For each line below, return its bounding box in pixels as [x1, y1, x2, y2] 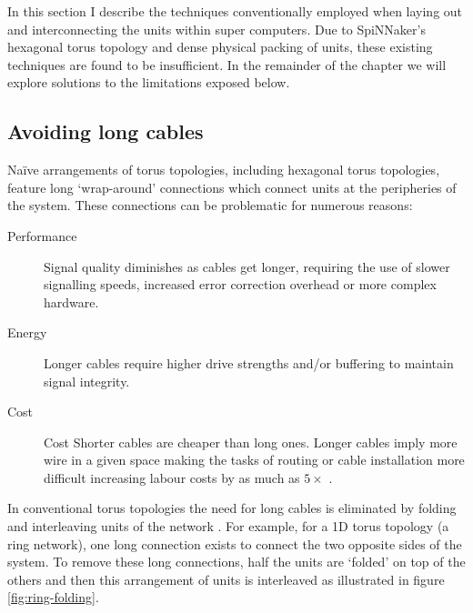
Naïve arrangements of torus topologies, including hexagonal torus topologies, [7, 160, 440, 179]
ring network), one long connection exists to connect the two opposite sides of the [7, 534, 462, 553]
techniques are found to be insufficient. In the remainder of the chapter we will [7, 55, 447, 74]
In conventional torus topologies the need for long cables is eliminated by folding [7, 498, 457, 518]
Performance [7, 226, 77, 245]
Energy [7, 323, 47, 342]
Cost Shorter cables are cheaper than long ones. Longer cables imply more [44, 432, 458, 451]
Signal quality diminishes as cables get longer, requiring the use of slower [44, 256, 450, 276]
